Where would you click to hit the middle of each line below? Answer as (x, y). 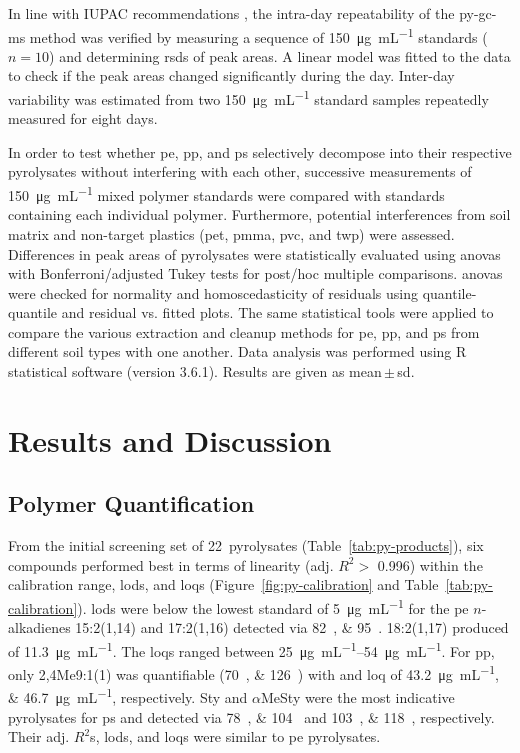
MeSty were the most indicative (357, 697)
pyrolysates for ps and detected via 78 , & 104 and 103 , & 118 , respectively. (251, 716)
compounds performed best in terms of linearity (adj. (171, 564)
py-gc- (478, 13)
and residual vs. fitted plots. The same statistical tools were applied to (277, 312)
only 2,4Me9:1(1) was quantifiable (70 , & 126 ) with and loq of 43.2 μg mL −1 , (253, 672)
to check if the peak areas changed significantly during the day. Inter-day (231, 75)
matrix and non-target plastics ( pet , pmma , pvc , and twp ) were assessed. (231, 233)
